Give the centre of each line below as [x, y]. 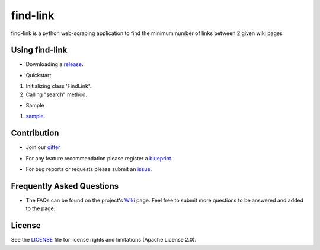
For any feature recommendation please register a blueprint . [99, 158]
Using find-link [39, 50]
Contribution [35, 133]
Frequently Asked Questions [65, 186]
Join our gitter [43, 147]
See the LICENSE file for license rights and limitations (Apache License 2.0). [104, 240]
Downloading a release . [55, 64]
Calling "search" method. [57, 94]
